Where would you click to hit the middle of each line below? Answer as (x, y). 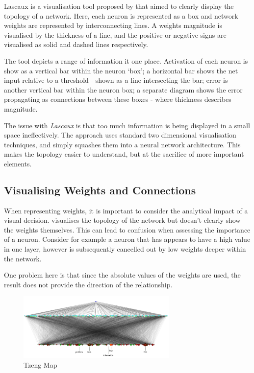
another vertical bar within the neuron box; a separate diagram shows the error (123, 89)
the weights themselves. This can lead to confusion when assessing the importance (127, 229)
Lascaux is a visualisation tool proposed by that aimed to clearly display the (119, 6)
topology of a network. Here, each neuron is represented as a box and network (121, 15)
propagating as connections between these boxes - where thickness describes (118, 99)
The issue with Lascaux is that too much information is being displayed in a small (127, 125)
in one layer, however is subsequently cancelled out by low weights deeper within (125, 249)
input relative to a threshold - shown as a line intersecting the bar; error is (116, 80)
